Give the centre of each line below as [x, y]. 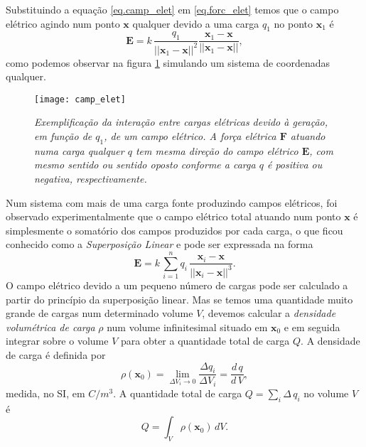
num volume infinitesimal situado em [187, 327]
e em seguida [312, 327]
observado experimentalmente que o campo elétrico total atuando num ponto [173, 216]
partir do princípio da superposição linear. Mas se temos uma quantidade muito [179, 299]
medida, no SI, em [45, 393]
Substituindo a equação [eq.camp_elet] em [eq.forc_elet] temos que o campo [172, 9]
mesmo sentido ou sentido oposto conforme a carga [145, 165]
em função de [63, 136]
